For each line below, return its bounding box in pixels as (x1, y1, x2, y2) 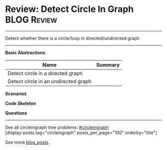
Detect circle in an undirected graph (7, 78, 92, 85)
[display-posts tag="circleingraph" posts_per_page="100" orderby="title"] (5, 130, 158, 136)
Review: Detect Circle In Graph (5, 3, 134, 15)
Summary (96, 61, 120, 68)
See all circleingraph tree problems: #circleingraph (5, 124, 109, 130)
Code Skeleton (5, 100, 36, 106)
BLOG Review (5, 14, 57, 25)
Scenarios (5, 91, 27, 97)
